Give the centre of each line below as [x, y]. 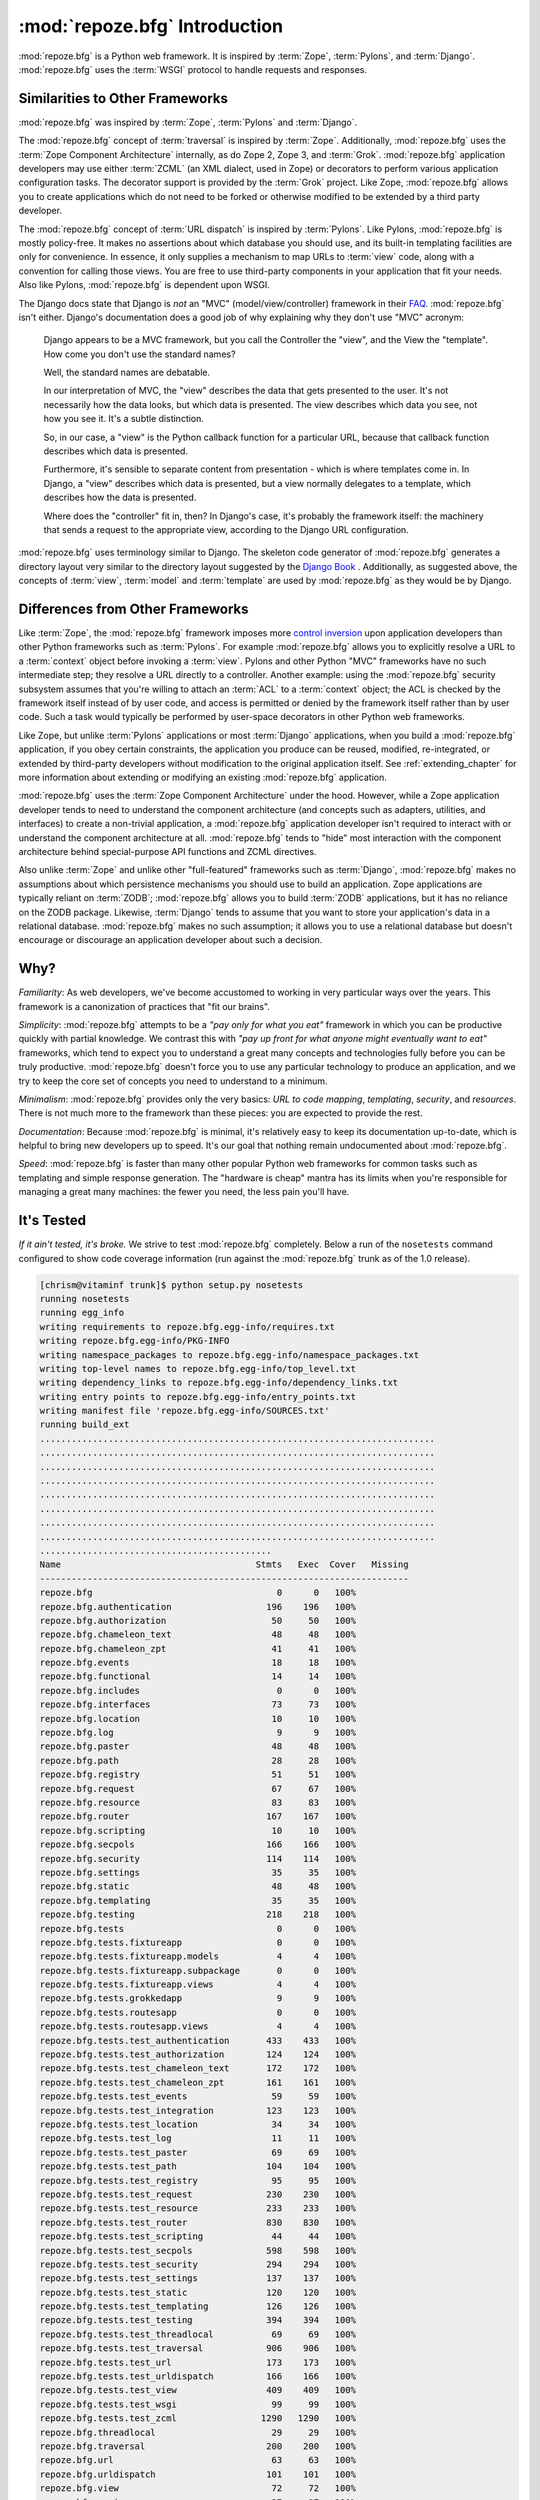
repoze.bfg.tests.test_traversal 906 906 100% [198, 2348]
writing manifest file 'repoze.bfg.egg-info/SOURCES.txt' [184, 1411]
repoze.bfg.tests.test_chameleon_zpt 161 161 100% [198, 2082]
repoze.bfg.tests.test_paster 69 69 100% [198, 2152]
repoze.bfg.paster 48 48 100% [198, 1746]
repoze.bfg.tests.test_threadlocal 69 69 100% [198, 2334]
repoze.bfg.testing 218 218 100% [198, 1914]
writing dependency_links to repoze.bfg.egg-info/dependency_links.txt [219, 1383]
